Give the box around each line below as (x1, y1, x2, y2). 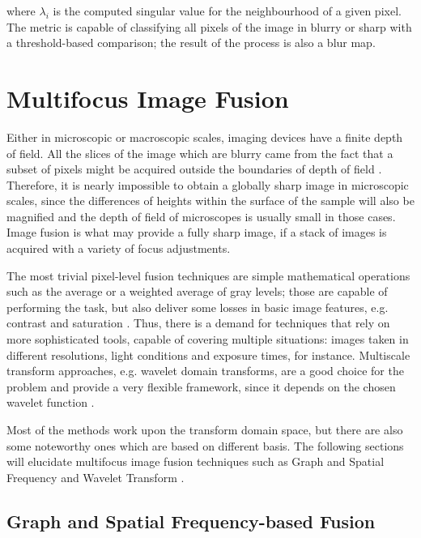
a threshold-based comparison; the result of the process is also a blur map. (6, 34, 376, 51)
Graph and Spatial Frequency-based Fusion (6, 508, 376, 533)
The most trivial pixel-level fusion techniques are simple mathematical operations (6, 267, 410, 284)
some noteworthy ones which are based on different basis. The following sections (6, 437, 404, 454)
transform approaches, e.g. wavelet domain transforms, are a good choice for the (6, 362, 404, 379)
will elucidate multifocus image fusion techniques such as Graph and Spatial (6, 453, 385, 470)
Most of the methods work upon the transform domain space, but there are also (6, 421, 403, 438)
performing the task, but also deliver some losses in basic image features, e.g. (6, 298, 389, 315)
